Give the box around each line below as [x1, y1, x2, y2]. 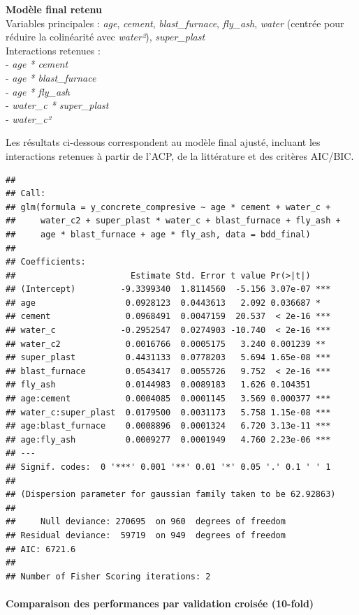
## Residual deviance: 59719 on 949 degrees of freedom [6, 530, 286, 540]
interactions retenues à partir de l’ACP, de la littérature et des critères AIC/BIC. [6, 148, 354, 163]
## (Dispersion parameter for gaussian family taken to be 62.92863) [6, 489, 336, 500]
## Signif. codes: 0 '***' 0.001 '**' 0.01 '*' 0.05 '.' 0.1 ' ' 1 [6, 462, 331, 472]
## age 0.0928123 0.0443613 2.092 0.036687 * [6, 297, 321, 308]
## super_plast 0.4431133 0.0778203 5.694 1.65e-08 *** [6, 353, 331, 363]
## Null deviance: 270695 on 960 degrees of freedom [6, 517, 286, 527]
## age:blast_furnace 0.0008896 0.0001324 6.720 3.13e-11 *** [6, 421, 331, 431]
